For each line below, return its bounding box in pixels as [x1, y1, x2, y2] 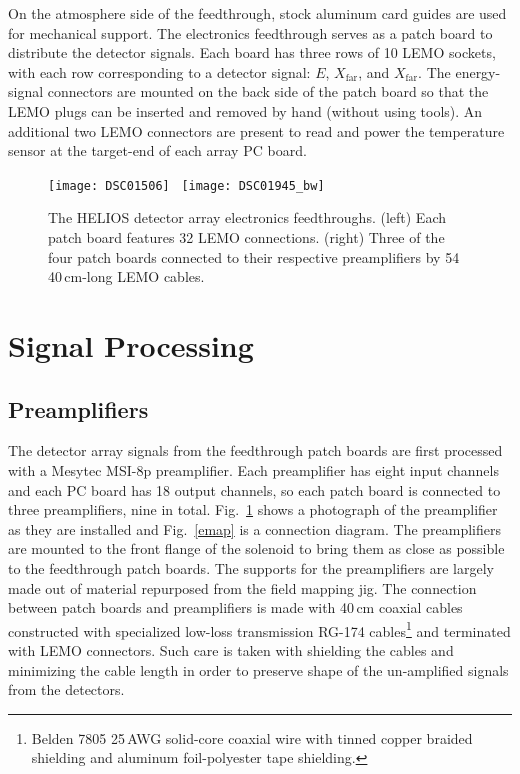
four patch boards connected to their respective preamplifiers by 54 [48, 246, 460, 267]
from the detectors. [8, 679, 125, 700]
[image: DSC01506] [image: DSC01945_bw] [48, 178, 325, 193]
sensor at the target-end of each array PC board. [8, 140, 307, 161]
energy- [455, 61, 501, 82]
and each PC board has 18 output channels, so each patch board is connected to [8, 479, 501, 500]
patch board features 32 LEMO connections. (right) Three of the [48, 227, 445, 247]
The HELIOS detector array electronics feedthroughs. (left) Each [48, 207, 446, 228]
